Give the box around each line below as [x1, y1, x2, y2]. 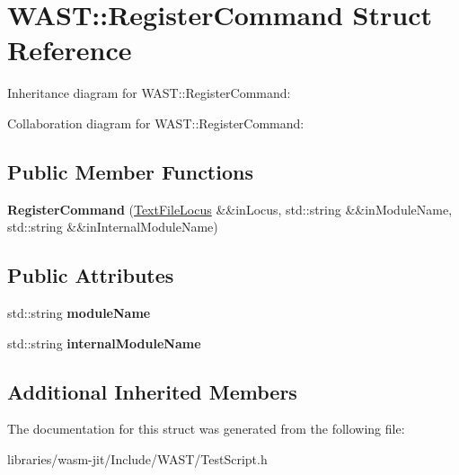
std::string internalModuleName [7, 333, 201, 352]
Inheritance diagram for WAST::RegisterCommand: [7, 84, 291, 102]
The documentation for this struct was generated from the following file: [7, 419, 405, 438]
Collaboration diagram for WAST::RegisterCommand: [7, 113, 305, 132]
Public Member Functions [7, 157, 253, 185]
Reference [7, 31, 132, 68]
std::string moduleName [7, 303, 151, 322]
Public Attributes [7, 261, 174, 289]
